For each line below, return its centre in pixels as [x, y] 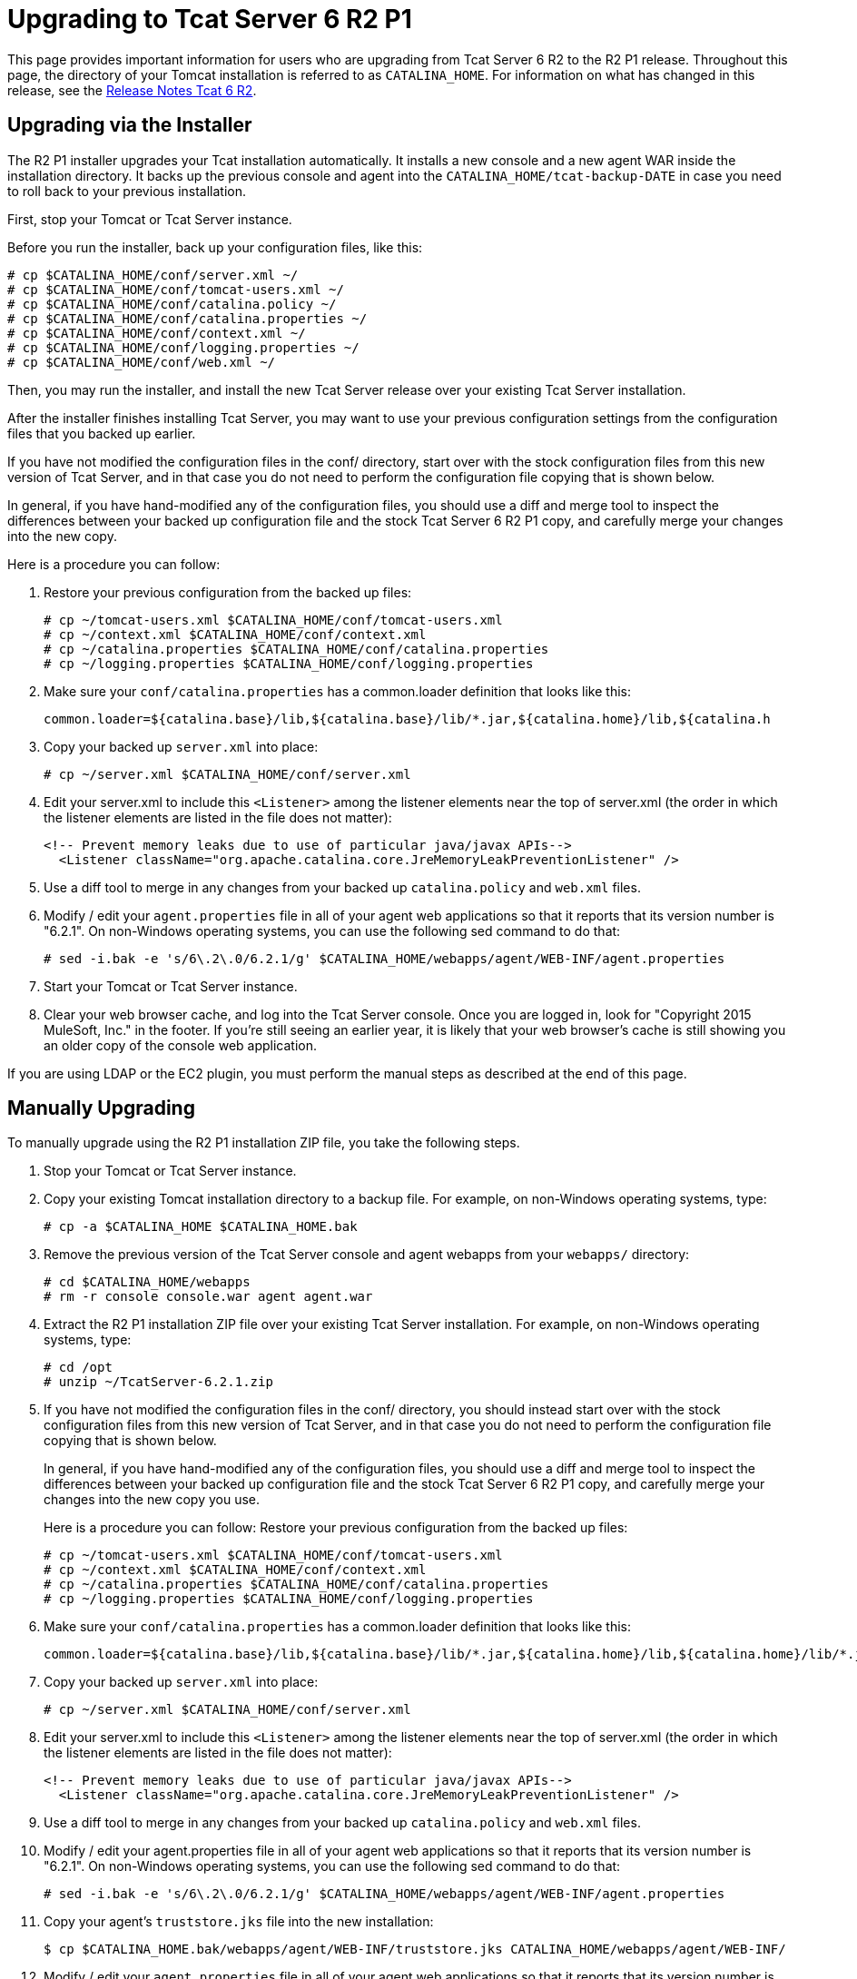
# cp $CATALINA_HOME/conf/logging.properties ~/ [183, 347]
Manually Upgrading [101, 1108]
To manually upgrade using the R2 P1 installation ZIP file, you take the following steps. [264, 1143]
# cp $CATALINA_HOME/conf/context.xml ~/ [157, 333]
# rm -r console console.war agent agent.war [208, 1297]
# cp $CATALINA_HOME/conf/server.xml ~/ [153, 275]
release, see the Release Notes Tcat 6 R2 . [132, 90]
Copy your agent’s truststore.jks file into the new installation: [239, 1922]
